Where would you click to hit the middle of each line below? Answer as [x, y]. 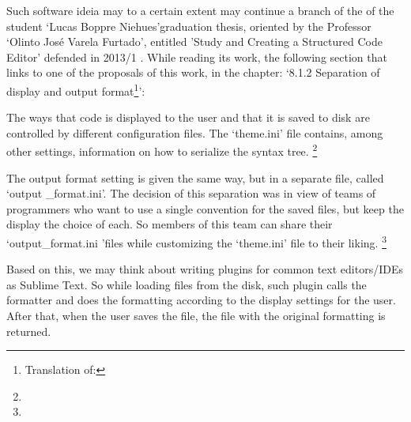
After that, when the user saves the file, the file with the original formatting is [196, 316]
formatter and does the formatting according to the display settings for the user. [201, 300]
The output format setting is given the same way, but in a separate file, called [195, 177]
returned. [29, 331]
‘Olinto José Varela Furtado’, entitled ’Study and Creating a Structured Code [194, 41]
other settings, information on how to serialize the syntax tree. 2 [162, 150]
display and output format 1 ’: [76, 89]
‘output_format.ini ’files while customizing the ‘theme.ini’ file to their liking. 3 [196, 241]
